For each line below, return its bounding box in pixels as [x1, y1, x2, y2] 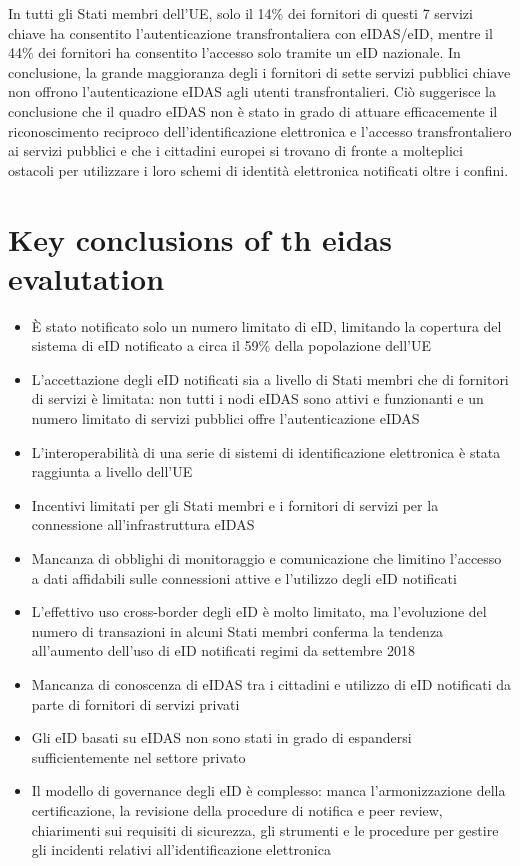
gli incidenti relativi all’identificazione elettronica [31, 839, 331, 860]
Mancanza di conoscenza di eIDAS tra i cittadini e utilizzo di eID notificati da [31, 673, 512, 694]
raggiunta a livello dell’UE [31, 461, 193, 482]
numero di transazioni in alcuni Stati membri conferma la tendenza [31, 620, 444, 641]
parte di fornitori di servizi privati [31, 693, 240, 714]
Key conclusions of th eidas [8, 218, 392, 259]
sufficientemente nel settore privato [31, 746, 246, 767]
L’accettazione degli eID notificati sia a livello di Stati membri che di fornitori [31, 368, 509, 389]
